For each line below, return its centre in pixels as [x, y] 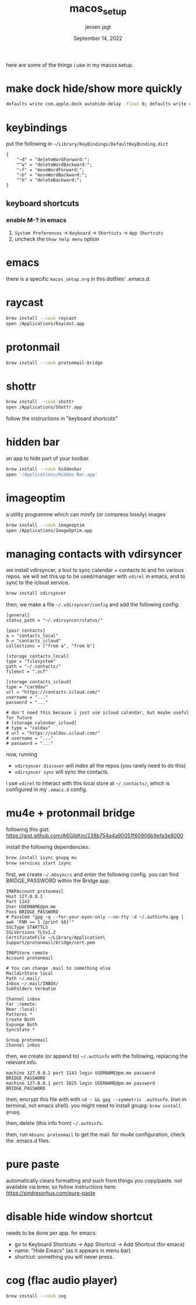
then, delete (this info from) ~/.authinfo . [55, 1123]
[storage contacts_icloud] [39, 682]
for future [19, 718]
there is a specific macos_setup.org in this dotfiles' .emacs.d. [78, 279]
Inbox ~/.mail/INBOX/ [32, 983]
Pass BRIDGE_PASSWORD [32, 912]
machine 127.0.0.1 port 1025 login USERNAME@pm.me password [81, 1083]
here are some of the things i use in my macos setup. [70, 65]
